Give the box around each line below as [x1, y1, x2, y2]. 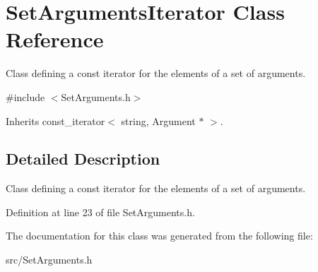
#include [6, 89, 45, 104]
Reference [6, 25, 104, 54]
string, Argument [121, 113, 196, 128]
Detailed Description [6, 148, 160, 170]
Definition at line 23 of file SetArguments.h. [6, 204, 195, 219]
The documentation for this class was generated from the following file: [6, 228, 313, 243]
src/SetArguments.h [6, 252, 93, 267]
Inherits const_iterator [6, 113, 105, 128]
